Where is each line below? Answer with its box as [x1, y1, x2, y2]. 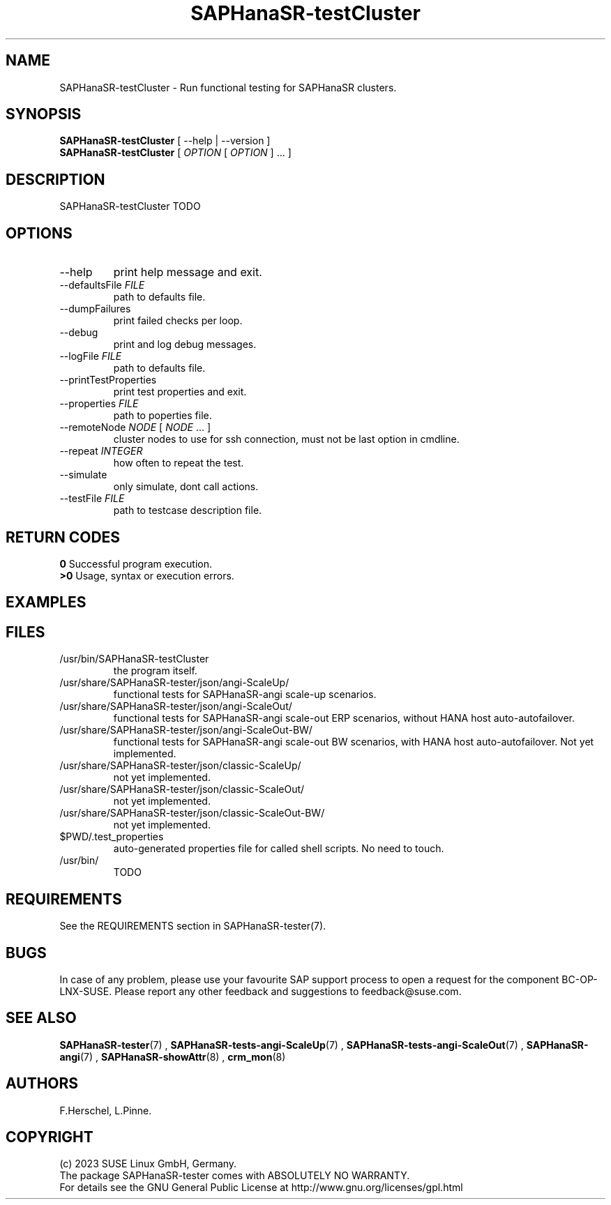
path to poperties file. [113, 409, 212, 422]
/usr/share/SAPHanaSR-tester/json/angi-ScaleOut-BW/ [59, 724, 312, 736]
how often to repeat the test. [113, 457, 244, 469]
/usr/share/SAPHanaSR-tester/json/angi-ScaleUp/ [59, 676, 289, 689]
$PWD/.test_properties [59, 831, 164, 843]
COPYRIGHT [6, 1128, 93, 1146]
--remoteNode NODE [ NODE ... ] [59, 421, 211, 434]
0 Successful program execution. [59, 557, 212, 570]
